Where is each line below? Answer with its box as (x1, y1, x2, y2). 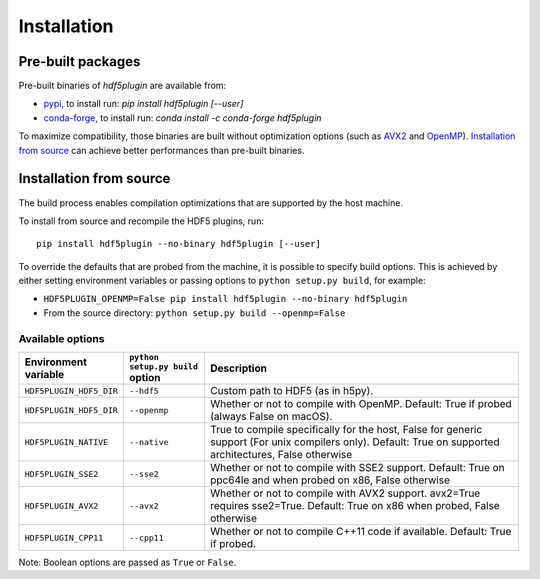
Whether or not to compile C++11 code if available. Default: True (210, 525, 512, 539)
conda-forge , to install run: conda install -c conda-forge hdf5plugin (43, 111, 322, 124)
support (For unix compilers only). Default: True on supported (210, 435, 500, 449)
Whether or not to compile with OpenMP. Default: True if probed (210, 397, 512, 411)
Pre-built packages (18, 53, 141, 70)
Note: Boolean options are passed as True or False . (18, 556, 237, 569)
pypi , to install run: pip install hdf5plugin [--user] (43, 98, 244, 110)
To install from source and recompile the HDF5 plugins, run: (18, 215, 265, 227)
